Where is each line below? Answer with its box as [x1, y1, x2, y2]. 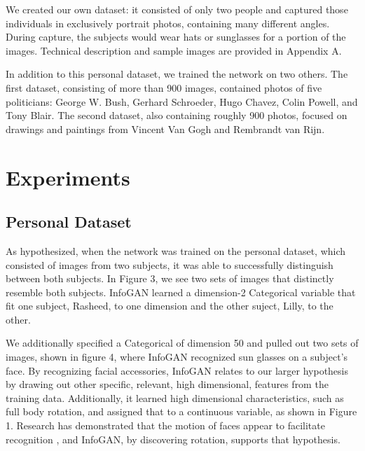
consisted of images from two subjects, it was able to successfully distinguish [6, 257, 333, 272]
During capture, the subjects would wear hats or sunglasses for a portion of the [6, 29, 346, 44]
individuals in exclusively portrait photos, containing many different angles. [6, 15, 330, 30]
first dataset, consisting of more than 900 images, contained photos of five [6, 80, 322, 95]
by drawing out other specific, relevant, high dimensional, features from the [6, 377, 329, 391]
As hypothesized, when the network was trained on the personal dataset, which [6, 243, 346, 258]
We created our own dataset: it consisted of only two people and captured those [6, 2, 348, 16]
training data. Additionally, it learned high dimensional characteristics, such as [6, 390, 344, 405]
